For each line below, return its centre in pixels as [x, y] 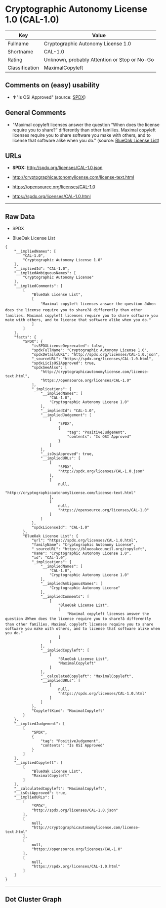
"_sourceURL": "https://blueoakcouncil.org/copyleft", [89, 549]
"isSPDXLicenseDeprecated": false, [68, 346]
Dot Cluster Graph [33, 899]
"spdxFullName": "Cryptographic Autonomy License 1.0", [90, 350]
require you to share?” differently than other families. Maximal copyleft [84, 130]
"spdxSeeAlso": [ [49, 368]
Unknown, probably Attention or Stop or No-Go [99, 59]
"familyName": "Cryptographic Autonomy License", [83, 545]
